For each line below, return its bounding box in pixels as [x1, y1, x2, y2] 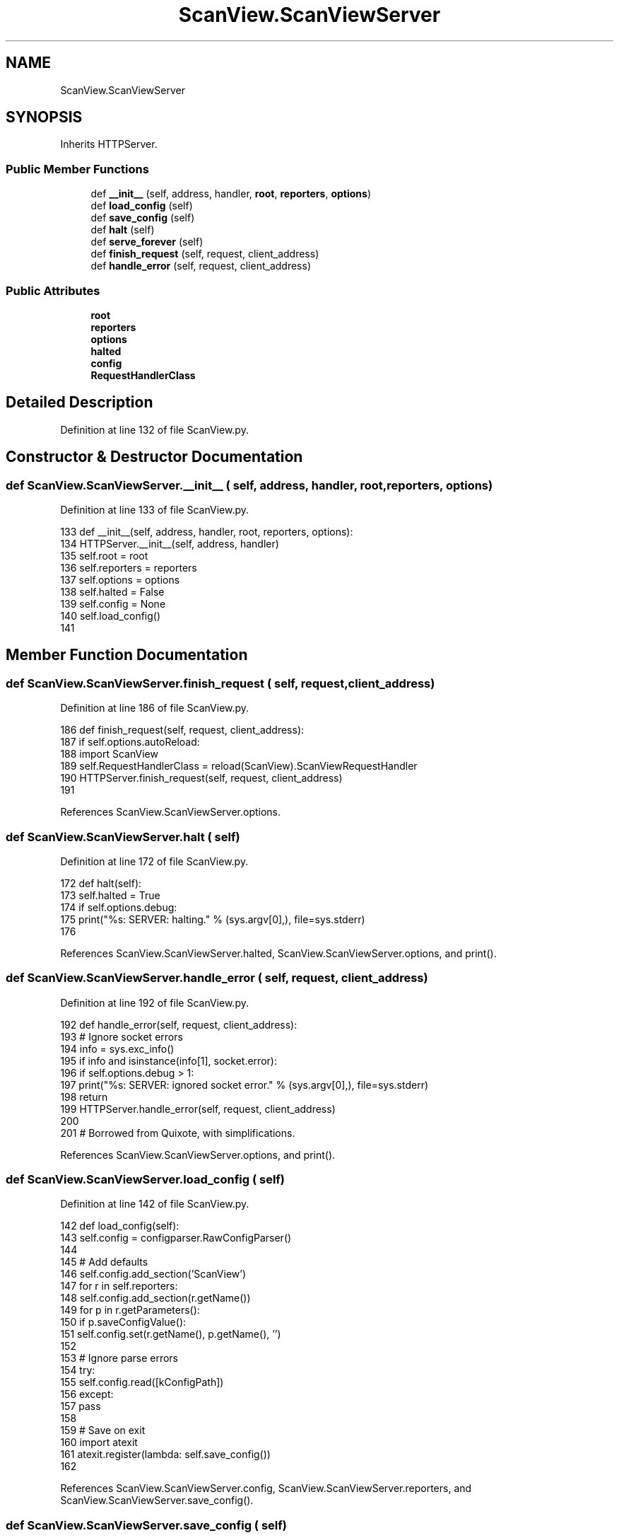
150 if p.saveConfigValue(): [60, 1316, 187, 1329]
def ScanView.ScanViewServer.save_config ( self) [6, 1517, 287, 1532]
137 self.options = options [60, 574, 180, 586]
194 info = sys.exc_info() [60, 1042, 175, 1055]
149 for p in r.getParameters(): [60, 1304, 200, 1317]
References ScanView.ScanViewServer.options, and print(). [60, 1148, 336, 1161]
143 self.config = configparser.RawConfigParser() [60, 1232, 292, 1244]
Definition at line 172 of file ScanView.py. [60, 855, 249, 867]
